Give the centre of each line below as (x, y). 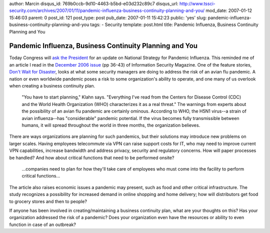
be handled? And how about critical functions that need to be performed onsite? (92, 157)
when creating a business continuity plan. (52, 86)
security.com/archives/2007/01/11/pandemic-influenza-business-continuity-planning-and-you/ (107, 10)
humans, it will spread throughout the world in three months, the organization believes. (111, 125)
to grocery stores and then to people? (48, 201)
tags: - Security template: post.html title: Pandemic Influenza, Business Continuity (174, 24)
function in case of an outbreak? (42, 224)
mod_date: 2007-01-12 (229, 10)
